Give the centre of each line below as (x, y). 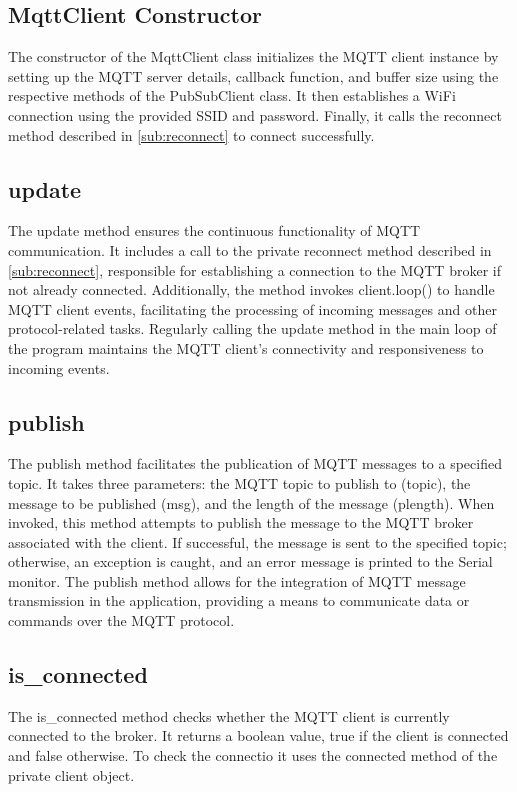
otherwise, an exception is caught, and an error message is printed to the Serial (250, 561)
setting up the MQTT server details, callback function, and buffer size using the (253, 75)
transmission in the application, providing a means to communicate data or (239, 600)
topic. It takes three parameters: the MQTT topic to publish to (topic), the (239, 482)
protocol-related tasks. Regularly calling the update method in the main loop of (252, 328)
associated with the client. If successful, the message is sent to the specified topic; (257, 541)
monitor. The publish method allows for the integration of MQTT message (237, 580)
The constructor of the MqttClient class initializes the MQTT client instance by (253, 56)
